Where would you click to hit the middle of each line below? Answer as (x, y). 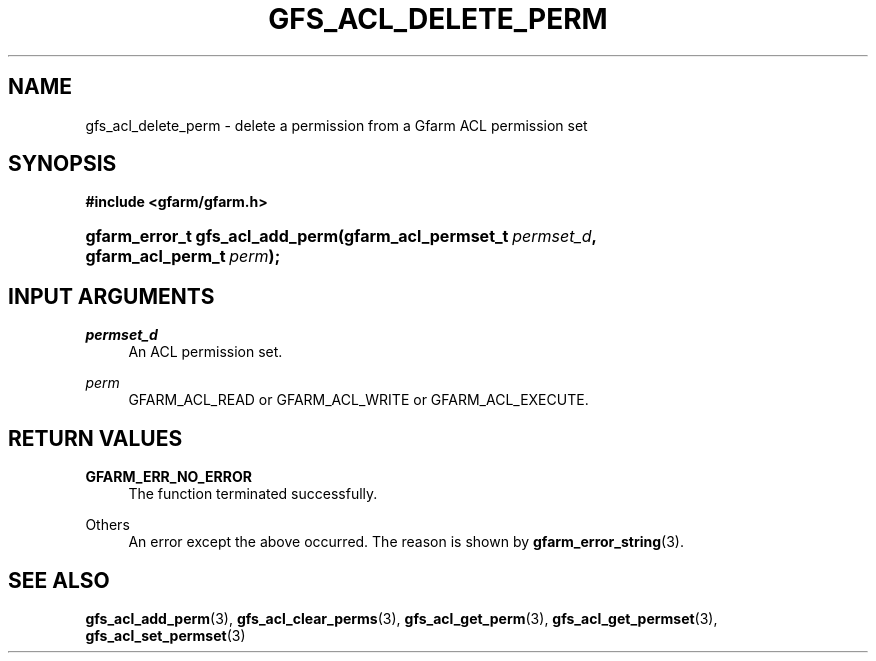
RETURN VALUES (95, 438)
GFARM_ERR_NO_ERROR (168, 477)
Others (107, 525)
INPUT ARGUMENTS (111, 296)
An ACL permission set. (205, 352)
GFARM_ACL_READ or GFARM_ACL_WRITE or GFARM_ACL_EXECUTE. (358, 400)
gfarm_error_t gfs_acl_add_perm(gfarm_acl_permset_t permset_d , (341, 236)
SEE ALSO (59, 580)
